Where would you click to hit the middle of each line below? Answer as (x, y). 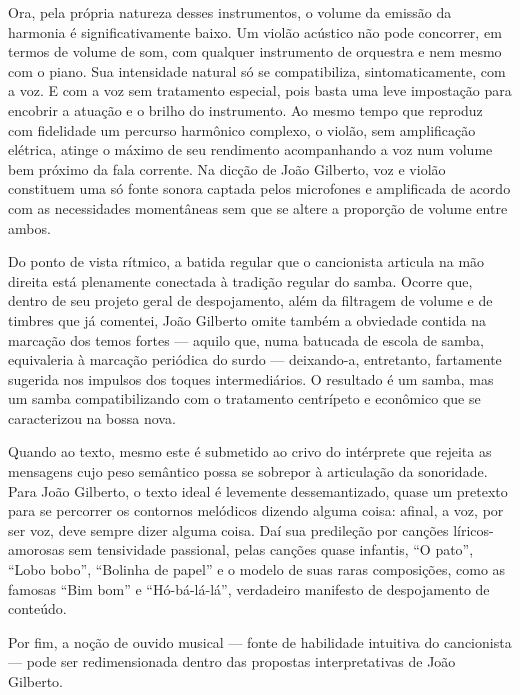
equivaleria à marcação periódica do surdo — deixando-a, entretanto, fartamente (255, 359)
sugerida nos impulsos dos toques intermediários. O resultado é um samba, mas (251, 378)
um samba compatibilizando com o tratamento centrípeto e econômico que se (244, 398)
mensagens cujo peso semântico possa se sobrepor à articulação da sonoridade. (248, 471)
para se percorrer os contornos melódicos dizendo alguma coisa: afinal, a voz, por (256, 510)
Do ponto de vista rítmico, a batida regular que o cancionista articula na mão (246, 261)
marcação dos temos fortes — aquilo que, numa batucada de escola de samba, (246, 339)
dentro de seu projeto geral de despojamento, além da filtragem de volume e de (250, 300)
